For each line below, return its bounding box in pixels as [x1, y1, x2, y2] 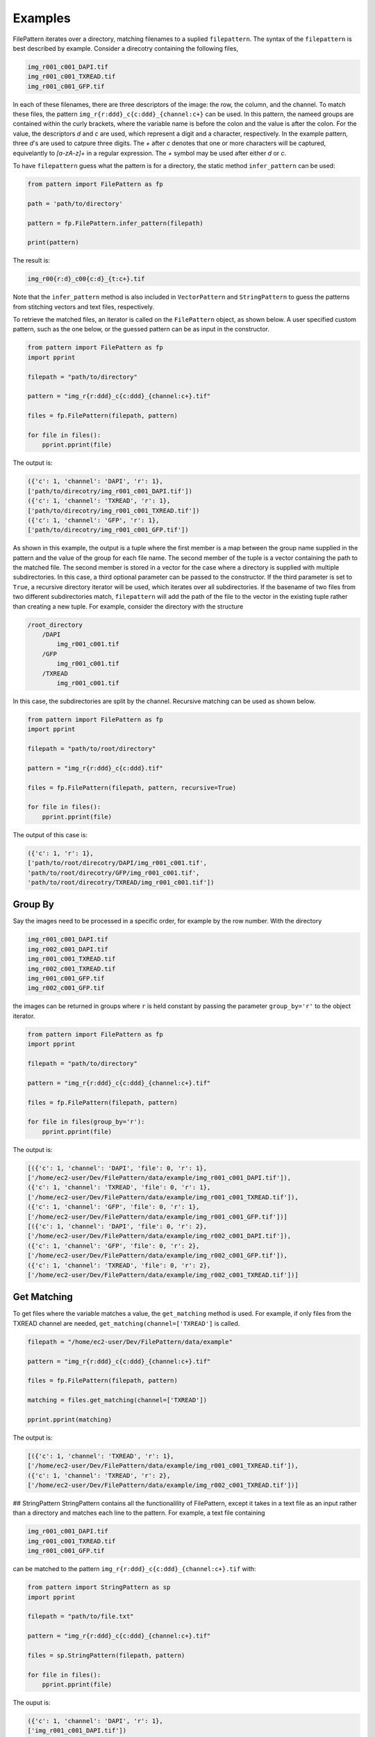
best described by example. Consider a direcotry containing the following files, [12, 44, 239, 52]
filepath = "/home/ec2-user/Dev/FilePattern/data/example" [27, 1337, 233, 1346]
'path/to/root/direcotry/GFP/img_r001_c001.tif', [27, 868, 200, 877]
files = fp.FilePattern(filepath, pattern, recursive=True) [27, 784, 237, 791]
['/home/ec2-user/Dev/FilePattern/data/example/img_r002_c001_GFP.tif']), [27, 1251, 288, 1260]
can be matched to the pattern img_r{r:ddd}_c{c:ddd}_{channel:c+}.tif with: [12, 1565, 256, 1573]
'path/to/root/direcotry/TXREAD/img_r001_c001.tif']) [27, 878, 215, 886]
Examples [12, 10, 71, 26]
